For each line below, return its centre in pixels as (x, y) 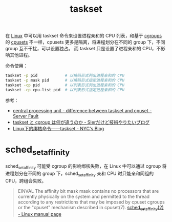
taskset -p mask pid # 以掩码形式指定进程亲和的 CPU (65, 80)
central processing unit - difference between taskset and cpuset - (82, 110)
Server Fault (26, 116)
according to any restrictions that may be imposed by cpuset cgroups (91, 202)
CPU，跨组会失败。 (26, 180)
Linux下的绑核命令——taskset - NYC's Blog (58, 128)
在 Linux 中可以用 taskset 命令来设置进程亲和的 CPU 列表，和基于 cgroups (84, 36)
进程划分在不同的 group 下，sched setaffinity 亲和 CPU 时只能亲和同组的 (80, 174)
